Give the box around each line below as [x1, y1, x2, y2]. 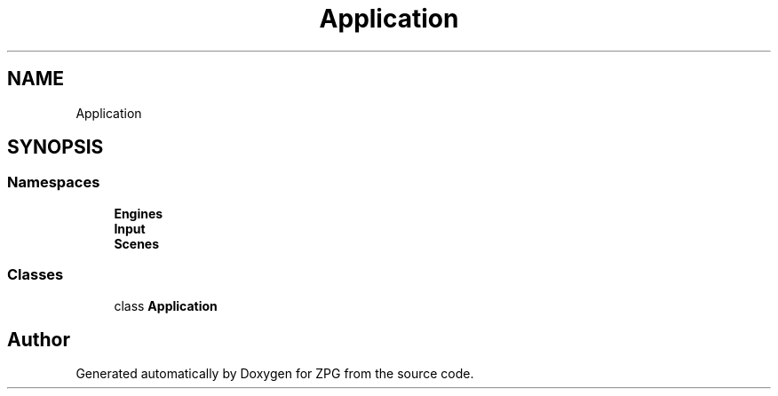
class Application [114, 297, 218, 313]
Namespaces [7, 173, 100, 192]
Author [7, 328, 70, 351]
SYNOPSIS [7, 136, 104, 159]
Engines [114, 205, 163, 221]
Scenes [114, 235, 160, 251]
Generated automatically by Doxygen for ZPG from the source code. [75, 366, 474, 382]
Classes [7, 265, 64, 284]
